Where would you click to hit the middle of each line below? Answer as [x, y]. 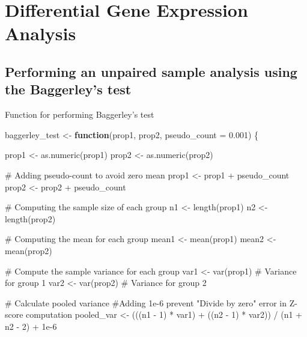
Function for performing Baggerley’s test [80, 114]
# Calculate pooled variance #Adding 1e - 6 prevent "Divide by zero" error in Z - [151, 302]
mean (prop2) [29, 250]
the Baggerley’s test [68, 89]
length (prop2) [30, 218]
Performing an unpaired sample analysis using [151, 71]
